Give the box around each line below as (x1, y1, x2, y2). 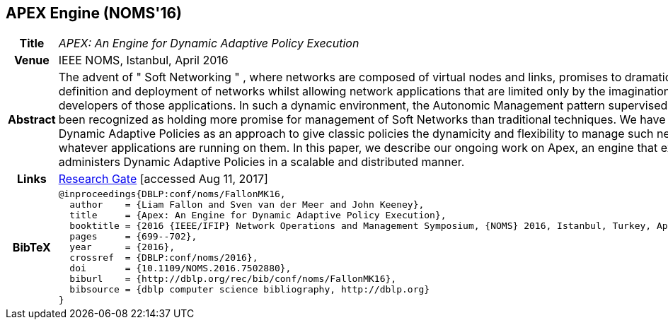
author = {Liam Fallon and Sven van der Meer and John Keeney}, (69, 199, 425, 211)
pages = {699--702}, (69, 231, 197, 242)
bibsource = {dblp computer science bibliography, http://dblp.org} (69, 284, 430, 295)
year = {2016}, (69, 242, 175, 253)
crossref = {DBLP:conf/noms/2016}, (69, 252, 258, 264)
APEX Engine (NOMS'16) (6, 4, 183, 22)
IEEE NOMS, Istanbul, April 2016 (58, 53, 229, 68)
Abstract (8, 112, 56, 127)
